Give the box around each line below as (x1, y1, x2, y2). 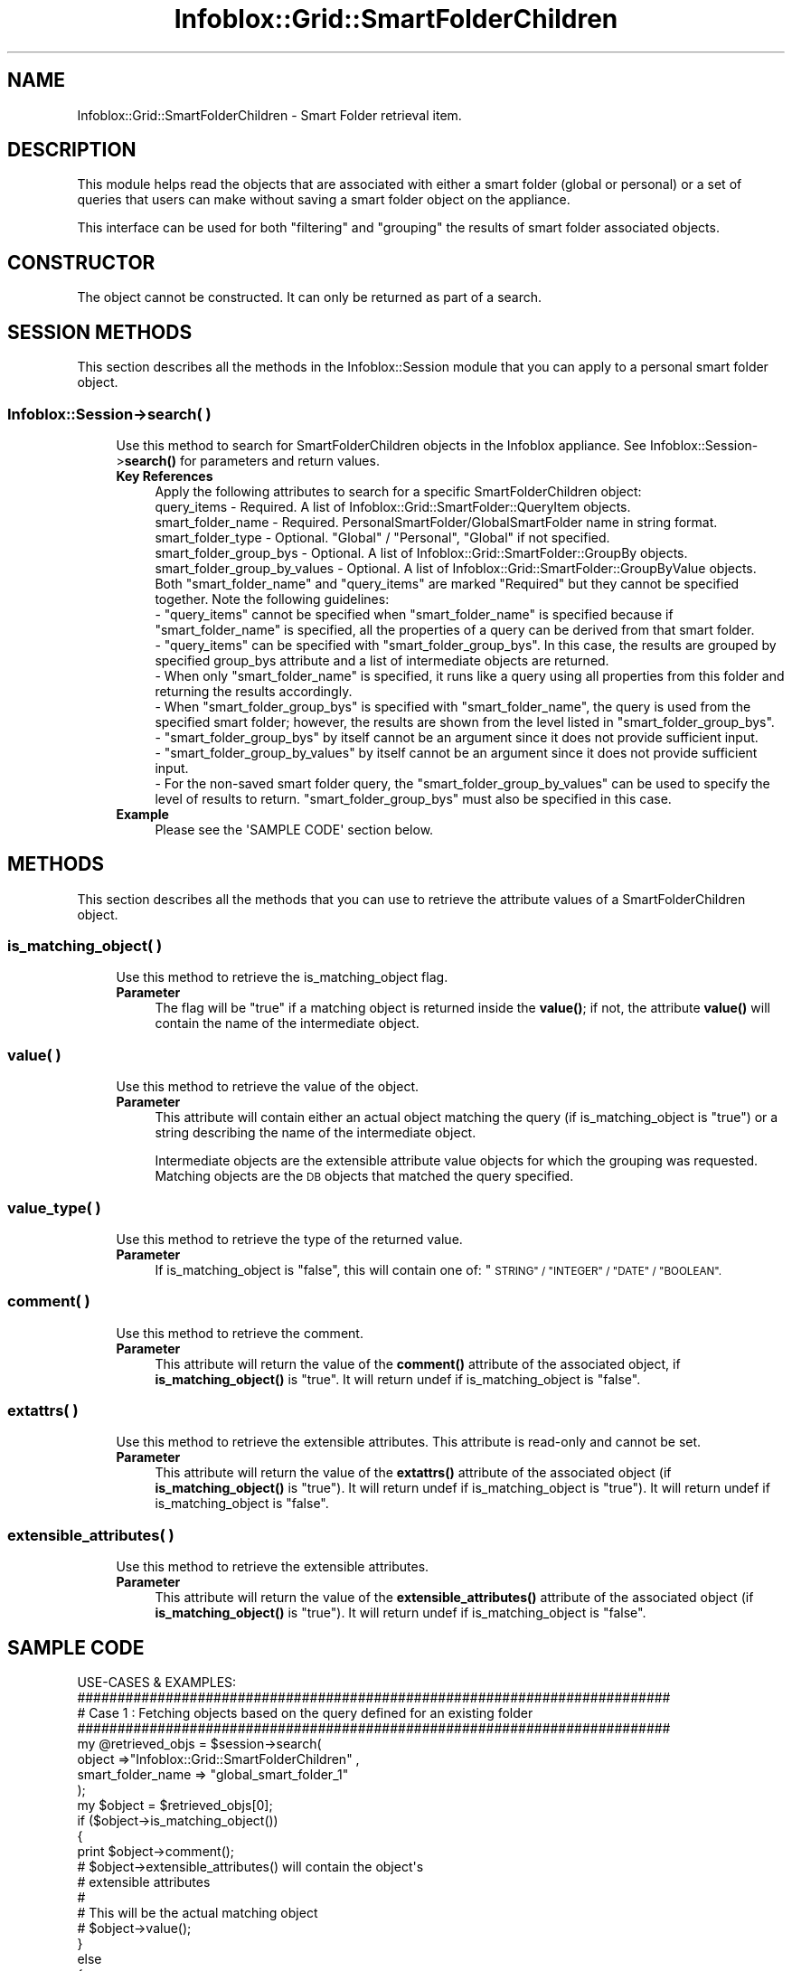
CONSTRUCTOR (7, 250, 156, 274)
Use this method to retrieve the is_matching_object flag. (116, 969, 448, 985)
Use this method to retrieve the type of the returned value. (116, 1231, 463, 1247)
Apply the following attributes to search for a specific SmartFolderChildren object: (155, 483, 642, 499)
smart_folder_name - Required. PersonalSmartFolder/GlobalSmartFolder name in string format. (155, 514, 718, 530)
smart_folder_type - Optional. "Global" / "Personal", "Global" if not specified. (155, 529, 610, 545)
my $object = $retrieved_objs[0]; (77, 1797, 273, 1814)
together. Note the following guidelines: (155, 590, 390, 607)
